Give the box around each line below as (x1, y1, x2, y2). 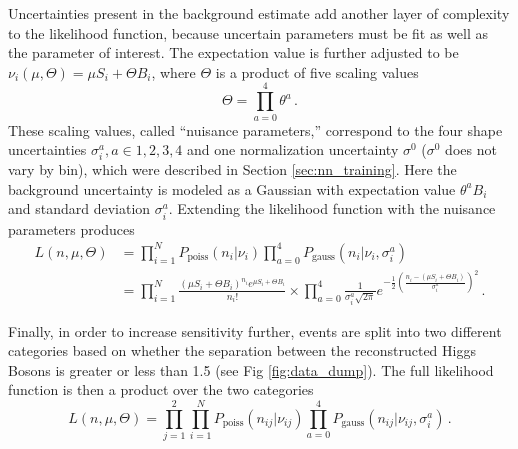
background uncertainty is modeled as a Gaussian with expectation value (8, 178, 456, 199)
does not (445, 139, 497, 160)
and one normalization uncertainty (187, 139, 399, 160)
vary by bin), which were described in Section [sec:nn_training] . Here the (8, 159, 457, 180)
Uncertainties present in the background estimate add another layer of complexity (8, 3, 510, 23)
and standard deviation (8, 198, 151, 219)
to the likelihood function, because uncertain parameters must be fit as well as (8, 22, 488, 43)
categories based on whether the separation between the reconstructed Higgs (8, 340, 476, 361)
